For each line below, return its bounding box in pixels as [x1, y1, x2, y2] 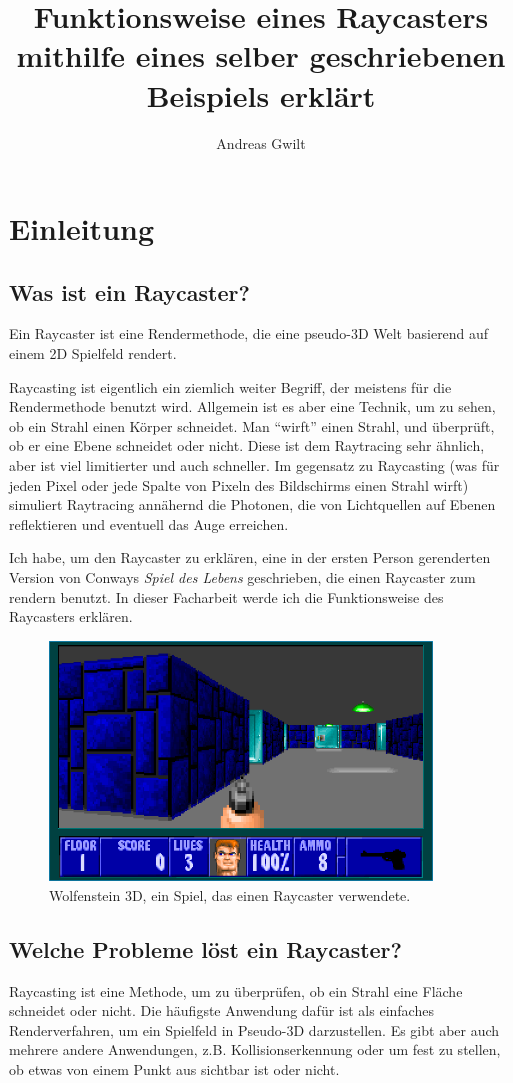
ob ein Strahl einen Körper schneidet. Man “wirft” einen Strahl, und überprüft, [9, 415, 495, 436]
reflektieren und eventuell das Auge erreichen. [9, 513, 289, 534]
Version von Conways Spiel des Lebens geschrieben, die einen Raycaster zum [9, 567, 476, 588]
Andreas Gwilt [216, 132, 306, 153]
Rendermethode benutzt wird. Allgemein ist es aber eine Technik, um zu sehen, [9, 396, 496, 417]
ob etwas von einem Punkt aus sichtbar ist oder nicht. [9, 1059, 340, 1079]
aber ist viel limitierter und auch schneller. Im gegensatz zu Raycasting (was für [9, 455, 500, 476]
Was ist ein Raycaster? [9, 276, 250, 307]
